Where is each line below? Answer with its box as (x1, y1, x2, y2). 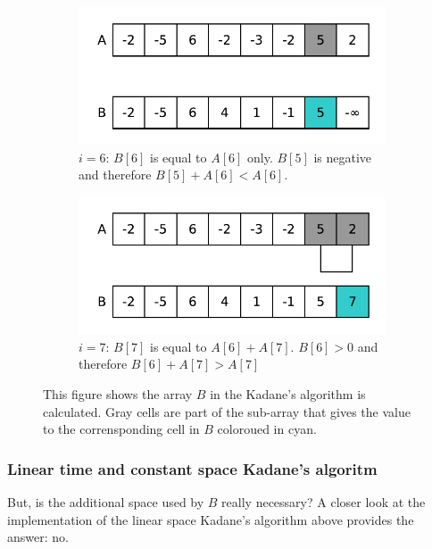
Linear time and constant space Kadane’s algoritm (7, 457, 378, 479)
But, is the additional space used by (7, 493, 204, 511)
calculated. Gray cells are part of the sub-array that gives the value (43, 402, 411, 420)
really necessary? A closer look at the (221, 493, 426, 511)
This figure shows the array (43, 385, 193, 403)
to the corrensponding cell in (43, 420, 200, 438)
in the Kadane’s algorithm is (210, 385, 366, 403)
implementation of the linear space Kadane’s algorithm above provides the (7, 510, 414, 528)
